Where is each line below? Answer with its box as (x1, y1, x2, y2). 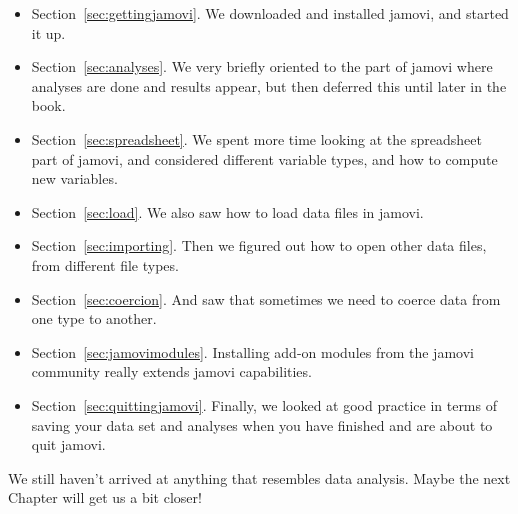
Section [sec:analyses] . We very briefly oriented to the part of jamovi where (31, 56, 493, 77)
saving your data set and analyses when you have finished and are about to (31, 414, 493, 435)
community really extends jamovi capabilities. (31, 361, 312, 382)
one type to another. (31, 308, 157, 329)
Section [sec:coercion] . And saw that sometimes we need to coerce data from (31, 288, 501, 309)
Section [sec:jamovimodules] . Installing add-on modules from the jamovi (31, 341, 474, 362)
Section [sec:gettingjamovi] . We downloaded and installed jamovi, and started (31, 3, 509, 23)
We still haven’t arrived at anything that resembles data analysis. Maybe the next (8, 467, 511, 488)
